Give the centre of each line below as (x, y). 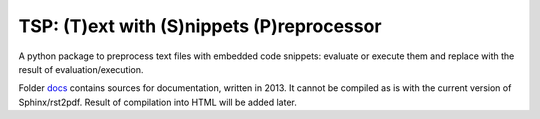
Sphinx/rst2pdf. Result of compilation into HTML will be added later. (157, 102)
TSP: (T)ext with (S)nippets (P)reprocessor (200, 26)
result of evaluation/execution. (81, 69)
